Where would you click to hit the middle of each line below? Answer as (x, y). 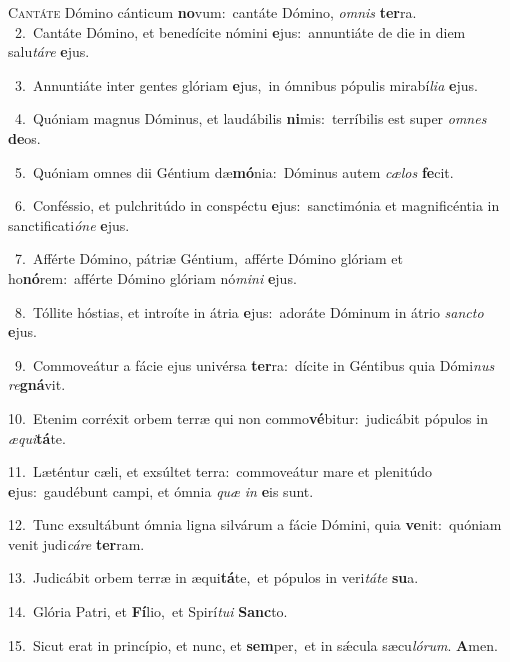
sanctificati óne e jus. (69, 224)
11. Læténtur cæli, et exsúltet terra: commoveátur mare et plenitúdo (220, 471)
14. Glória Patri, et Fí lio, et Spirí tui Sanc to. (148, 611)
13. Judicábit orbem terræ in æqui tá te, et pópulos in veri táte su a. (213, 577)
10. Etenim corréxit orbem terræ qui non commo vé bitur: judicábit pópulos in (248, 417)
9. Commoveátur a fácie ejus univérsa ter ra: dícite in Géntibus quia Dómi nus (254, 364)
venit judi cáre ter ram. (76, 543)
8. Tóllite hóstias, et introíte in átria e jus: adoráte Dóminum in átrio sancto (249, 311)
